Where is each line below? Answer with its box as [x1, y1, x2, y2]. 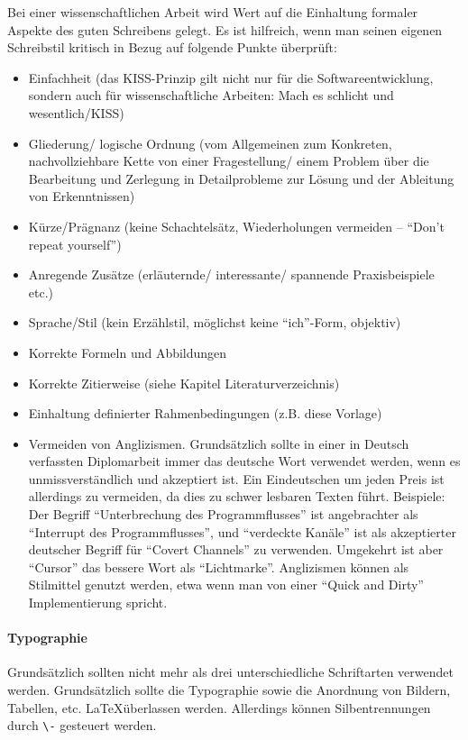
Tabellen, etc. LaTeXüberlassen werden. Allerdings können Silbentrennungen [7, 698, 431, 717]
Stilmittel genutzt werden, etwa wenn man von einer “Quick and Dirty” [28, 575, 424, 594]
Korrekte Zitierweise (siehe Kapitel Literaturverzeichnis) [28, 373, 340, 392]
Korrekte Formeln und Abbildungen [28, 343, 227, 361]
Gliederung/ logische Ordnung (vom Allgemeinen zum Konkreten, [28, 133, 392, 152]
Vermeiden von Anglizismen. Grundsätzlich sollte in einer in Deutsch [28, 434, 409, 452]
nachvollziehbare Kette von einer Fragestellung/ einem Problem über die [28, 151, 429, 170]
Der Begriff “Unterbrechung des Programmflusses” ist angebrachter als [28, 505, 418, 524]
